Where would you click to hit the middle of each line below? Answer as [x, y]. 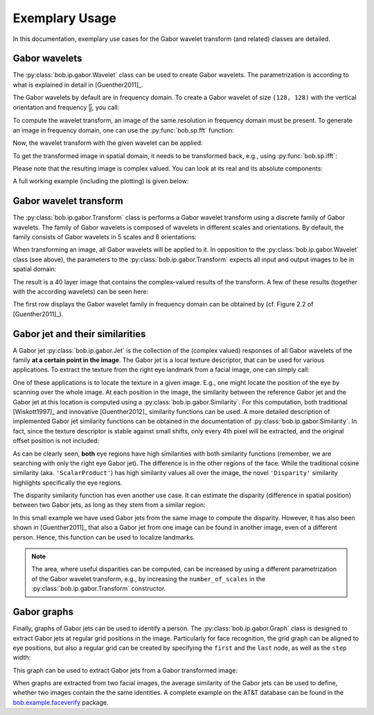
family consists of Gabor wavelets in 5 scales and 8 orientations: [105, 236]
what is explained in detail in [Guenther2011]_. [78, 85]
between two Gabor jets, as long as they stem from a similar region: [109, 505]
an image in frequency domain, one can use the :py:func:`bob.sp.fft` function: [124, 130]
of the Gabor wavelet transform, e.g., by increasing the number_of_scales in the [149, 578]
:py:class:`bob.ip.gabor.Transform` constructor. [99, 589]
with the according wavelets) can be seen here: [81, 291]
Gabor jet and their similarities [79, 334]
